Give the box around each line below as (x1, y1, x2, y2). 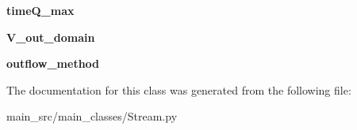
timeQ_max (6, 2, 75, 18)
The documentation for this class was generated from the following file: (6, 81, 351, 98)
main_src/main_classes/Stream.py (6, 108, 178, 124)
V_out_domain (6, 28, 95, 45)
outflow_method (6, 55, 100, 72)
